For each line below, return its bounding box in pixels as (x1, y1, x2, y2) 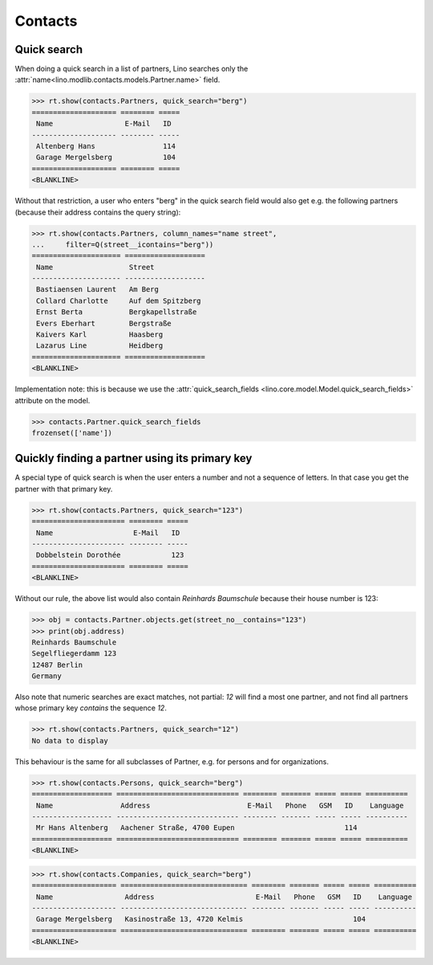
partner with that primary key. (14, 484, 113, 493)
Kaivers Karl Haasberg (36, 330, 164, 339)
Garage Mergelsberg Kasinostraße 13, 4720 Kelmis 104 (36, 914, 366, 924)
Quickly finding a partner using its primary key (14, 452, 253, 465)
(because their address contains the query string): (14, 207, 181, 217)
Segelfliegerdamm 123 (31, 649, 117, 658)
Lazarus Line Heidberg (36, 341, 164, 350)
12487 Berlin (31, 660, 83, 669)
